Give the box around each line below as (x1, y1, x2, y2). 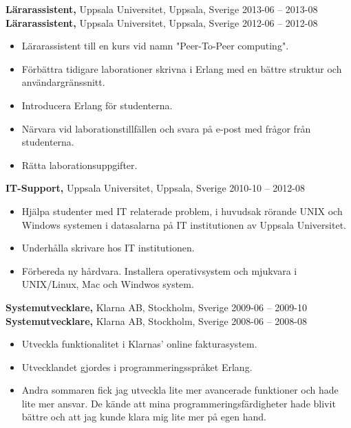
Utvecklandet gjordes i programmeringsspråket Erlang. (21, 359, 253, 374)
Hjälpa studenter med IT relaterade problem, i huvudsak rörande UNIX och (21, 203, 343, 218)
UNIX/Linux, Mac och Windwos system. (21, 277, 194, 291)
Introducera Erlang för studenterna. (21, 98, 173, 112)
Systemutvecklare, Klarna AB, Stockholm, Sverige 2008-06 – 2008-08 (6, 313, 307, 328)
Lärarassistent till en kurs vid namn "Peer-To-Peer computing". (21, 38, 289, 53)
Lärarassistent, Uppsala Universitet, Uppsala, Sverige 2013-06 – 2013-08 (6, 2, 318, 16)
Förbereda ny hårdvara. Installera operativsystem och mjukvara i (21, 263, 297, 278)
